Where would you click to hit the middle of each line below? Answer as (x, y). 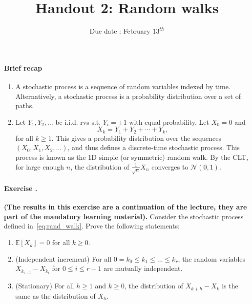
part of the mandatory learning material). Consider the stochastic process (124, 216)
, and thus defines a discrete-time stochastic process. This (154, 147)
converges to (170, 166)
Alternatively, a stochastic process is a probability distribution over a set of (128, 96)
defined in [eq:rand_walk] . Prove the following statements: (92, 226)
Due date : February (120, 31)
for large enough (40, 166)
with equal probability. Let (169, 122)
